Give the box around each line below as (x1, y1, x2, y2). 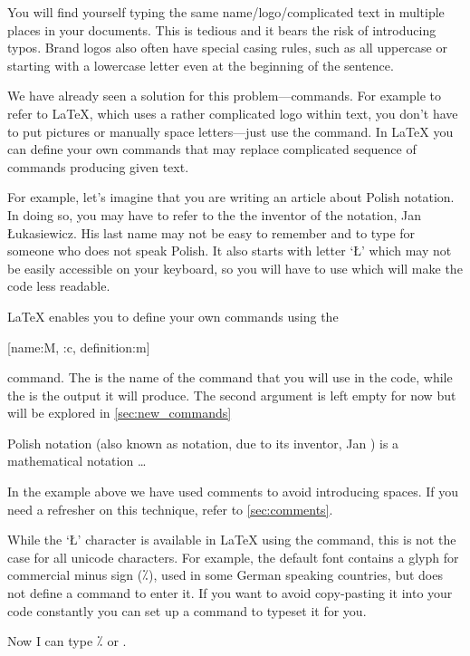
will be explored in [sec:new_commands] (7, 403, 232, 422)
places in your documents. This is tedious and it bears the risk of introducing (7, 20, 436, 39)
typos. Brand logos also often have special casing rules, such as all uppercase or (7, 38, 447, 57)
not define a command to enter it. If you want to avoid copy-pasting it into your (7, 584, 453, 603)
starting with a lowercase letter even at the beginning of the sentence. (7, 55, 394, 74)
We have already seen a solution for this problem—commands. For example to (7, 86, 441, 105)
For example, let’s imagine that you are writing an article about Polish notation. (7, 188, 455, 207)
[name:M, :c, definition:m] (7, 337, 150, 356)
